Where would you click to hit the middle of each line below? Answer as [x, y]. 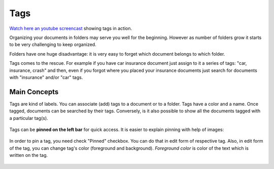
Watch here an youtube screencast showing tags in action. [71, 28]
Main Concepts [34, 92]
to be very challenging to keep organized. [53, 45]
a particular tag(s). [29, 118]
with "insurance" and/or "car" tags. [46, 77]
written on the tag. [29, 155]
